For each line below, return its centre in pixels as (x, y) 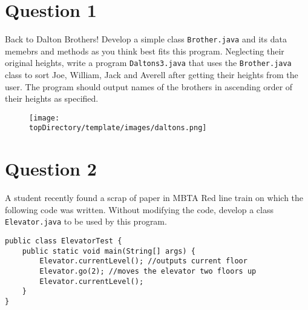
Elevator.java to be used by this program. (86, 221)
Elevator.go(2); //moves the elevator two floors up (148, 272)
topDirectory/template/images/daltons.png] (118, 128)
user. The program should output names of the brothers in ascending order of (149, 86)
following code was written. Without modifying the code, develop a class (139, 209)
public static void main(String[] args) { (109, 251)
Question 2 (51, 169)
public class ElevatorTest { (64, 241)
